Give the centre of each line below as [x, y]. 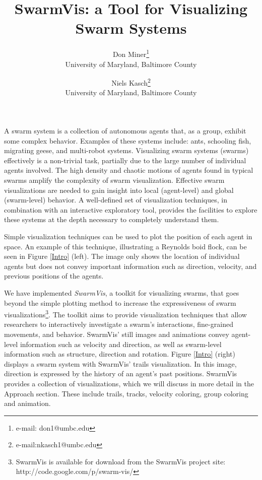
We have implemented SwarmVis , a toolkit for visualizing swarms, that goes [122, 292]
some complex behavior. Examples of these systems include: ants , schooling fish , [128, 140]
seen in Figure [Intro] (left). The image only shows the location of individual [122, 256]
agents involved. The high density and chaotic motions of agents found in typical [129, 170]
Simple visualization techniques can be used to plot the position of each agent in [128, 236]
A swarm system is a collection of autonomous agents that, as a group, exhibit [125, 130]
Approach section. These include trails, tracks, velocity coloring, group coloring [126, 393]
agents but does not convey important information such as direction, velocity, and [130, 266]
